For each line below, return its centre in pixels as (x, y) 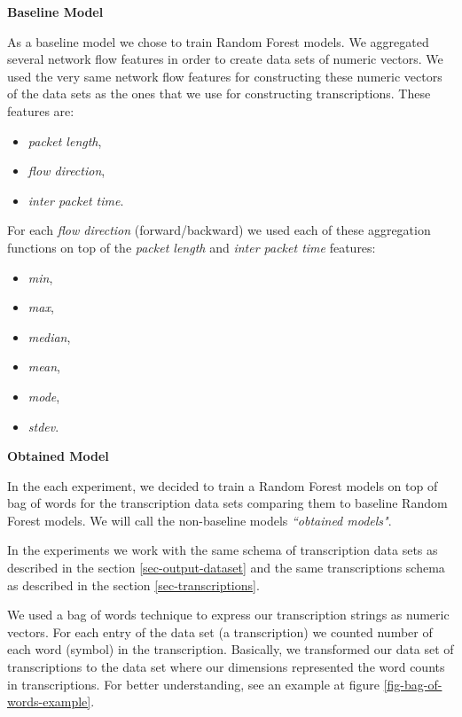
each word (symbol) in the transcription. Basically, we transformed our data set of (231, 649)
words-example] (49, 701)
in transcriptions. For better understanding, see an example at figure (193, 684)
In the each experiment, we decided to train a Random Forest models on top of (223, 485)
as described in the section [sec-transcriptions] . (133, 585)
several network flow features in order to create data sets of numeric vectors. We (225, 59)
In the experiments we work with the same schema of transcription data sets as (223, 550)
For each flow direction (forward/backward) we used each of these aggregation (219, 230)
